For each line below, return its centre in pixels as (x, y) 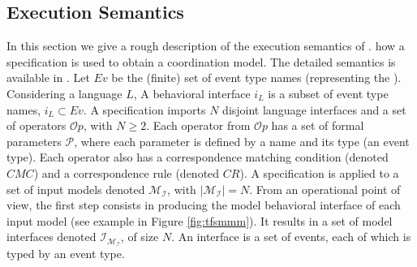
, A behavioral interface (192, 93)
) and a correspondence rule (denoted (127, 172)
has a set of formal (318, 125)
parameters (34, 141)
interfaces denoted (52, 237)
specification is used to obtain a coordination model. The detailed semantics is (201, 61)
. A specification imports (144, 109)
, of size (140, 237)
